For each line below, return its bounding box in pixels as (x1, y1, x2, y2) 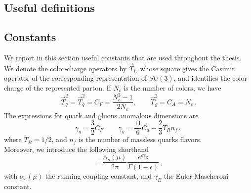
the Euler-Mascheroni (164, 170, 229, 181)
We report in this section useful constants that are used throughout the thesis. (4, 52, 242, 62)
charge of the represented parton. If (4, 82, 111, 93)
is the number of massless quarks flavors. (79, 134, 202, 145)
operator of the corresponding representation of (4, 73, 147, 83)
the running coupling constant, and (45, 170, 152, 181)
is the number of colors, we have (124, 82, 221, 93)
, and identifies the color (173, 73, 247, 83)
